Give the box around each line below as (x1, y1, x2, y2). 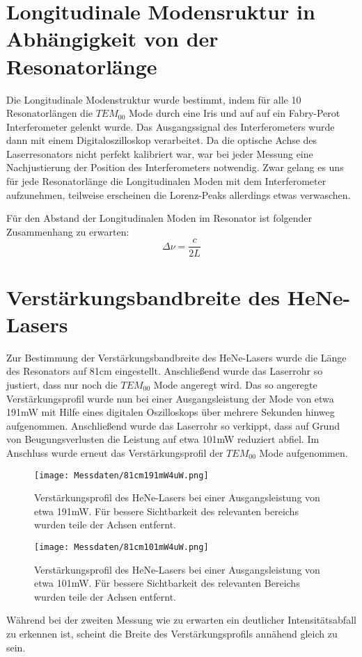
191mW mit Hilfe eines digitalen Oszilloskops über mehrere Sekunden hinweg (6, 405, 335, 419)
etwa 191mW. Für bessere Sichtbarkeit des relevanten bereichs (34, 503, 299, 518)
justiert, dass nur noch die (6, 378, 118, 391)
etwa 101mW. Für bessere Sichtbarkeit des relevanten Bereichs (34, 576, 300, 590)
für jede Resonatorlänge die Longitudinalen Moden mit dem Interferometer (6, 174, 326, 188)
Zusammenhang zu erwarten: (6, 224, 129, 238)
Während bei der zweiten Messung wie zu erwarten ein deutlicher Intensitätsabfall (6, 613, 356, 627)
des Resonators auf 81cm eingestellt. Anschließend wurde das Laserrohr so (6, 364, 323, 378)
